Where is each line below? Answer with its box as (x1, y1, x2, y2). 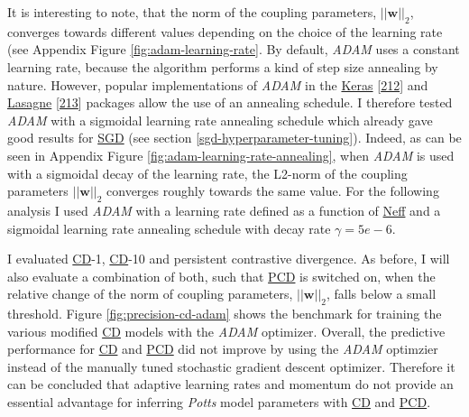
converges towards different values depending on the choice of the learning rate (7, 22, 443, 41)
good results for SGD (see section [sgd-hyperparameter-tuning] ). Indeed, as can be (7, 128, 462, 147)
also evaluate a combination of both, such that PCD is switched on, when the (7, 266, 436, 285)
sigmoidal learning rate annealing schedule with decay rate (7, 218, 331, 237)
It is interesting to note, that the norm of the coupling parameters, (7, 3, 377, 21)
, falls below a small (326, 284, 437, 303)
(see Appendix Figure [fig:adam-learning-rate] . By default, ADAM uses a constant (7, 40, 460, 59)
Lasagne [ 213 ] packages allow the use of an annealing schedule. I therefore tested (7, 93, 453, 112)
